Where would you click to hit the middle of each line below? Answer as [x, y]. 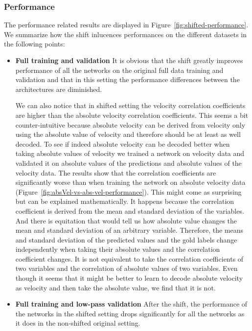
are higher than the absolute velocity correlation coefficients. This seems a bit [132, 115]
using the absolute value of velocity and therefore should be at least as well [128, 134]
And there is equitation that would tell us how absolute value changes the [126, 220]
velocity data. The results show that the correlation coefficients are [116, 172]
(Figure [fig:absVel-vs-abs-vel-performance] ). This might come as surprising [128, 191]
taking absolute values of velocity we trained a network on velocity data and [130, 153]
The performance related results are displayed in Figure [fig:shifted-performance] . [126, 25]
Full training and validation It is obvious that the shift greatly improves [129, 60]
